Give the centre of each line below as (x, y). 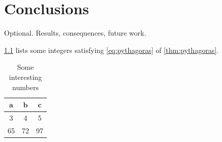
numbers (25, 87)
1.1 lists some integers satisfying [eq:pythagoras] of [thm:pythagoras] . (112, 50)
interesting (25, 77)
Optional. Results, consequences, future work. (75, 33)
